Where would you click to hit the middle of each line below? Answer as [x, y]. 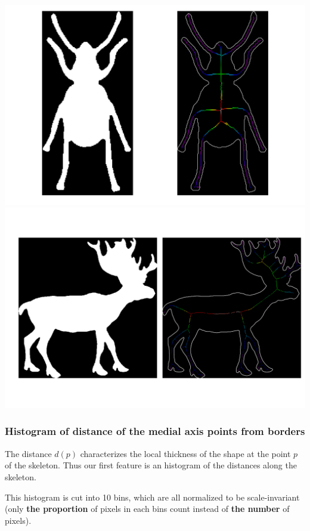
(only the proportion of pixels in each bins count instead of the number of [147, 509]
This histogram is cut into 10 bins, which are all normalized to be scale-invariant [152, 497]
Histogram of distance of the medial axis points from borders [155, 431]
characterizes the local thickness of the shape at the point [185, 453]
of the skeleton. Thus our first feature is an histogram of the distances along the [151, 465]
